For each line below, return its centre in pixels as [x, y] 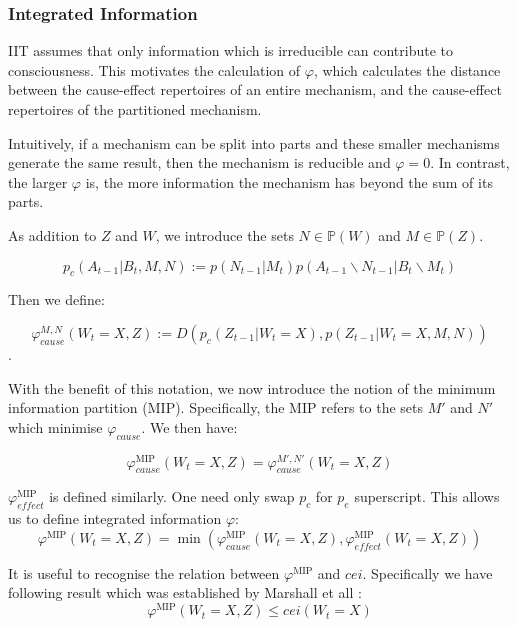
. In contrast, [470, 162]
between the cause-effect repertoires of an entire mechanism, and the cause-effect [255, 89]
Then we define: [56, 299]
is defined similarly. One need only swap [172, 496]
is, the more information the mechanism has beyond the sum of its [289, 181]
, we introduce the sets [224, 234]
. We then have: [189, 426]
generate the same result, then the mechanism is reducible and [199, 162]
